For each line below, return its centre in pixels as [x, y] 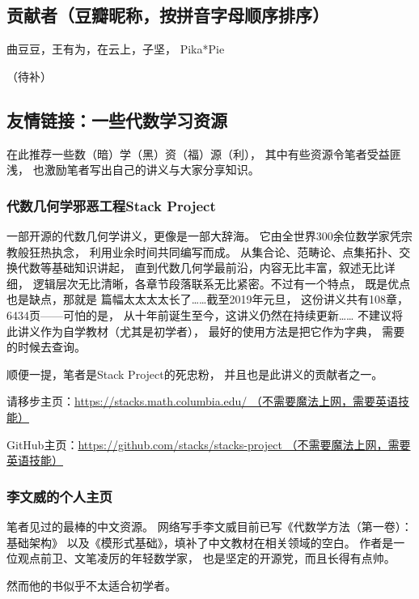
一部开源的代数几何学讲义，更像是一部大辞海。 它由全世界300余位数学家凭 [204, 236]
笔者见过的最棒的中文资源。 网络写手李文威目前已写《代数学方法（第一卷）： [209, 526]
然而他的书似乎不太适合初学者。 [91, 585]
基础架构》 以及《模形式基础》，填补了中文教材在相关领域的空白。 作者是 [200, 542]
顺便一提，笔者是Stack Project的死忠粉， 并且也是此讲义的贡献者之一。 [195, 374]
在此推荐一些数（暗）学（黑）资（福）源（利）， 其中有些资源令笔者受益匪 [204, 153]
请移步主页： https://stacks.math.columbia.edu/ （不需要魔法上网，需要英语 [203, 401]
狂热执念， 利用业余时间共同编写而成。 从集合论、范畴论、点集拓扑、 [214, 251]
